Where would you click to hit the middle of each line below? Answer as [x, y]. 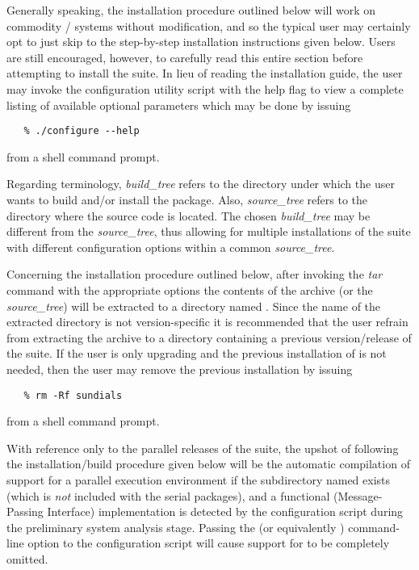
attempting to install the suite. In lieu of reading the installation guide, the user [205, 73]
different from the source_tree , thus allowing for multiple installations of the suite [209, 231]
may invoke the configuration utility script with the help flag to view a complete [205, 88]
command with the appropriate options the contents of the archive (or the [190, 289]
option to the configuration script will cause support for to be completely [209, 543]
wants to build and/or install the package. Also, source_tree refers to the [187, 199]
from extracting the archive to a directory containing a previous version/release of [209, 337]
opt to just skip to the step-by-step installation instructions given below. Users [201, 42]
